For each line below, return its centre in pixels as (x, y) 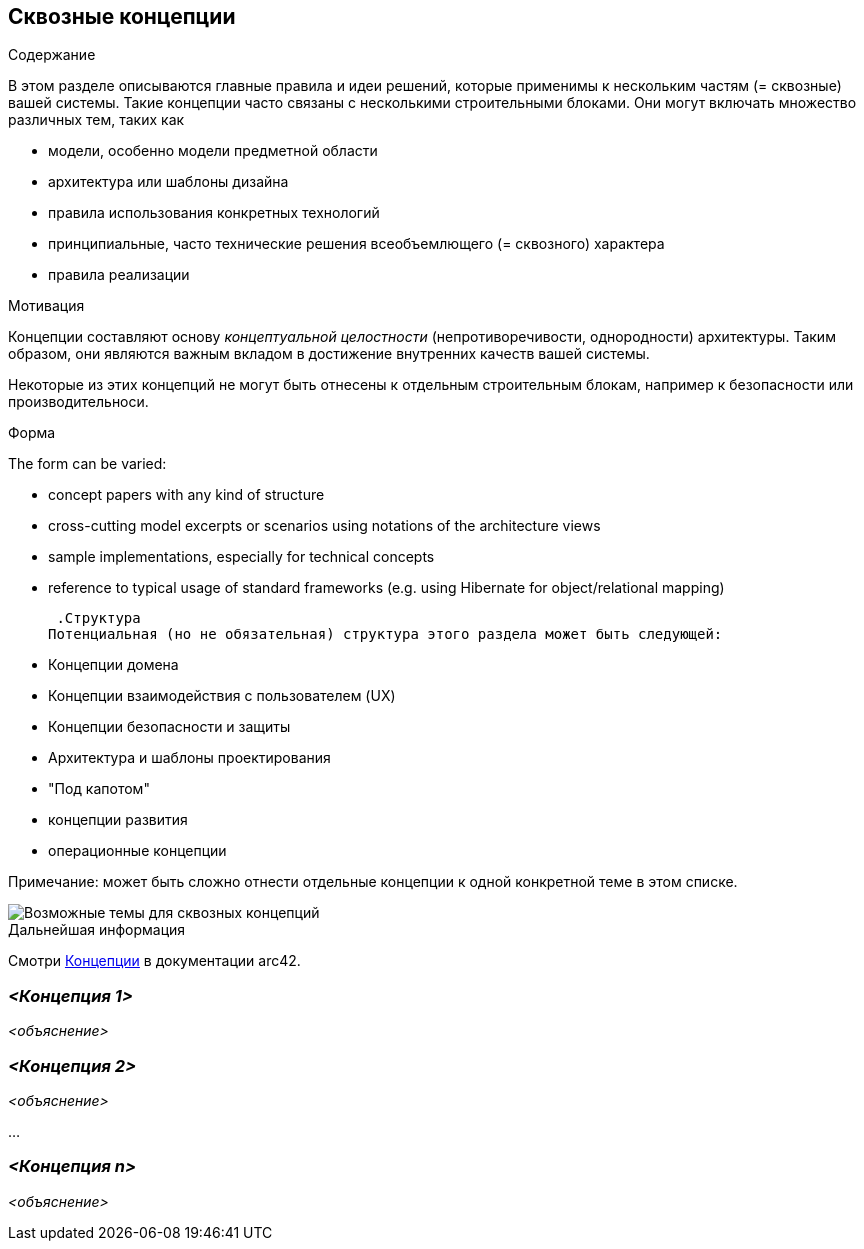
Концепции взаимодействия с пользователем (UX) (222, 696)
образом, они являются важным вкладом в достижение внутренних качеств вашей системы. (329, 354)
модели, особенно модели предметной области (213, 151)
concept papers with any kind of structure (186, 495)
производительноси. (78, 402)
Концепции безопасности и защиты (169, 727)
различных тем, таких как (96, 120)
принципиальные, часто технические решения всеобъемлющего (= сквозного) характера (356, 244)
